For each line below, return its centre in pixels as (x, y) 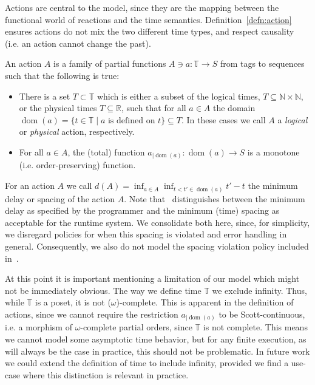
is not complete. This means (255, 327)
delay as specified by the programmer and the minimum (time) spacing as (142, 210)
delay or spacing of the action (60, 198)
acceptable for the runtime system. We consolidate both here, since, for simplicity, (157, 222)
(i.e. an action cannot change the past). (78, 43)
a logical (293, 119)
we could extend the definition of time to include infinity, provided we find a (147, 363)
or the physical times (58, 108)
